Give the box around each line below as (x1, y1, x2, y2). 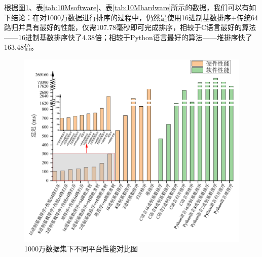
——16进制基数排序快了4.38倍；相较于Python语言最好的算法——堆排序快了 (4, 31, 252, 42)
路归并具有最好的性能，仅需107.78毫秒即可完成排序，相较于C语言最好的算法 (4, 22, 256, 33)
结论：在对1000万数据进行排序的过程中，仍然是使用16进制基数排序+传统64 (11, 12, 258, 22)
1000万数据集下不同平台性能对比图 (24, 243, 138, 254)
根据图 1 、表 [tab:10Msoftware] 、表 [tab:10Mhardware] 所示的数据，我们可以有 (4, 2, 249, 12)
